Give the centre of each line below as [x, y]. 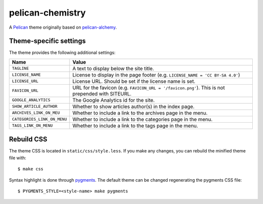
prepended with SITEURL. [102, 93]
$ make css [31, 169]
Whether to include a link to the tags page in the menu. [135, 126]
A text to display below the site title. [113, 68]
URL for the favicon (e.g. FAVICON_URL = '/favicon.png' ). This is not [149, 88]
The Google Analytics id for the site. [113, 100]
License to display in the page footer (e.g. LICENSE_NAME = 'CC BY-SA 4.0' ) [156, 74]
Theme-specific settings [47, 41]
